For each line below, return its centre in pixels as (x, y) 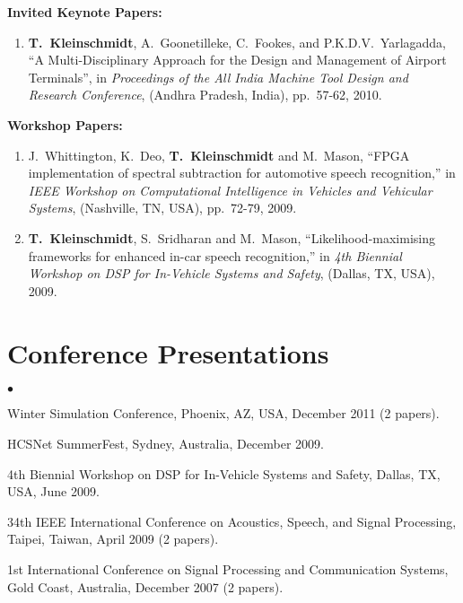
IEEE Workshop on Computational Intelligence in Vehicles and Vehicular (230, 190)
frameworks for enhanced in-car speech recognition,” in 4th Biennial (215, 255)
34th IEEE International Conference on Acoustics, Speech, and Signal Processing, (232, 521)
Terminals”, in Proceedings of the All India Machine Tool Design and (218, 77)
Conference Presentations (168, 352)
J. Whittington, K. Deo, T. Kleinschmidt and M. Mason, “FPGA (219, 155)
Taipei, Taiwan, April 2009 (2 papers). (113, 539)
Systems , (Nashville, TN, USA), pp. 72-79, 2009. (162, 208)
